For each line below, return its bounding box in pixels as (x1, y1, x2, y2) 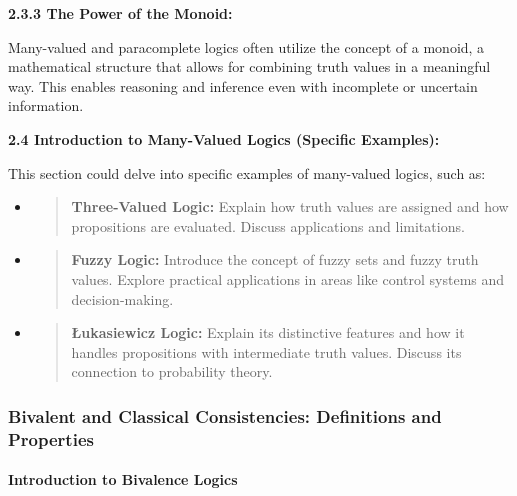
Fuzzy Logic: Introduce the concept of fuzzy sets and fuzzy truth (71, 249, 479, 270)
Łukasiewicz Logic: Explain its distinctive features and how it (71, 322, 465, 343)
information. (8, 95, 84, 116)
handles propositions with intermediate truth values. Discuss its (71, 341, 462, 362)
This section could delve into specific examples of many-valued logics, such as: (8, 162, 486, 183)
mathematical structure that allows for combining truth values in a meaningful (8, 56, 491, 77)
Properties (8, 426, 94, 451)
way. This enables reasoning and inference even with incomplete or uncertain (8, 75, 478, 96)
